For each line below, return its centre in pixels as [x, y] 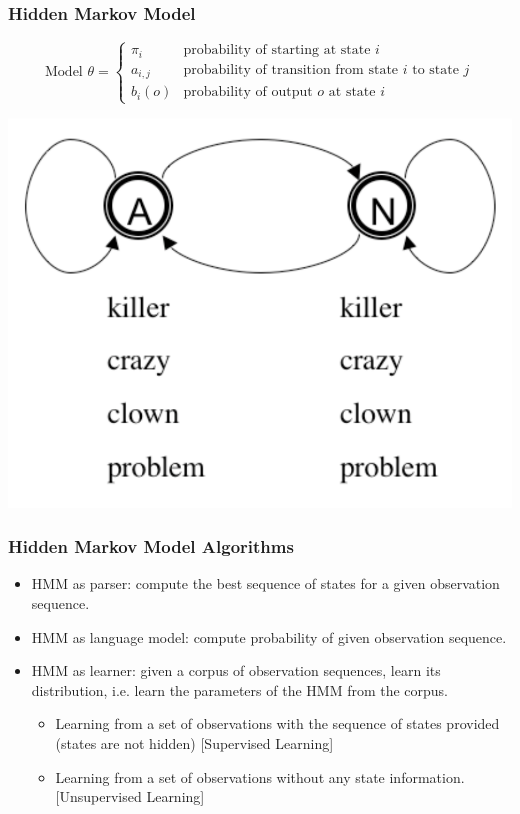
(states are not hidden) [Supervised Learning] [194, 743]
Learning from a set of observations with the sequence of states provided [277, 723]
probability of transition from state [291, 69]
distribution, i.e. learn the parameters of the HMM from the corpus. [240, 689]
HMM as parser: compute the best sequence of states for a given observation [265, 583]
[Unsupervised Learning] [130, 796]
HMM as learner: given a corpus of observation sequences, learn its [236, 670]
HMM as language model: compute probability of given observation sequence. [269, 636]
